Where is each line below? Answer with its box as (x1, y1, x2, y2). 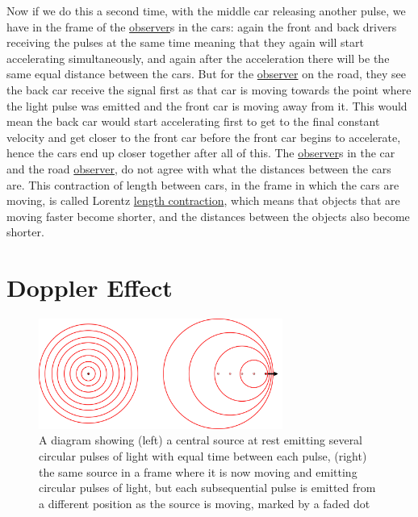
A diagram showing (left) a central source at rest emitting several (39, 432, 363, 448)
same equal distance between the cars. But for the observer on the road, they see (6, 65, 407, 82)
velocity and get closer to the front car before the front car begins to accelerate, (6, 128, 401, 145)
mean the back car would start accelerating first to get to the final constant (6, 113, 380, 130)
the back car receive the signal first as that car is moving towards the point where (6, 81, 412, 98)
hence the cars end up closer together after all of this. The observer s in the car (6, 144, 395, 161)
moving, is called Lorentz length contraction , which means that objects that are (6, 192, 400, 209)
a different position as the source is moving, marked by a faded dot (39, 494, 370, 511)
